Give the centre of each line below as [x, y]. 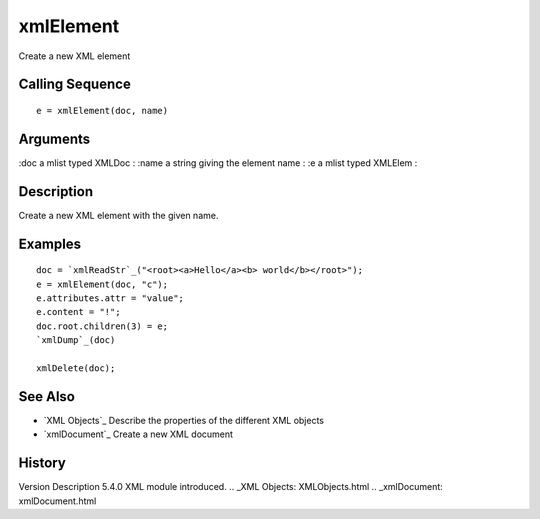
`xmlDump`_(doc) [76, 340]
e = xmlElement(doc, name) [102, 110]
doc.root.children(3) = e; [102, 326]
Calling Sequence [75, 84]
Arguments [54, 138]
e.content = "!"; [78, 312]
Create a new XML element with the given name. [118, 215]
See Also [46, 396]
